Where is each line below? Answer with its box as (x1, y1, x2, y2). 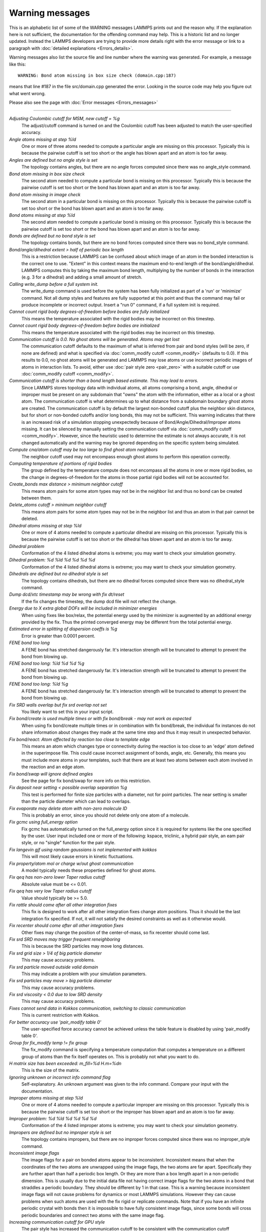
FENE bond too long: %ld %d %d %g (9, 660, 85, 666)
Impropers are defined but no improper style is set (9, 1129, 111, 1135)
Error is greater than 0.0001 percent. (21, 633, 96, 639)
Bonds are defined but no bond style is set (9, 233, 96, 239)
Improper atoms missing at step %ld (9, 1095, 83, 1101)
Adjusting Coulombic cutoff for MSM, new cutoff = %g (9, 116, 120, 122)
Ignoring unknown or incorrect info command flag (9, 1074, 111, 1080)
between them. (21, 495, 52, 501)
